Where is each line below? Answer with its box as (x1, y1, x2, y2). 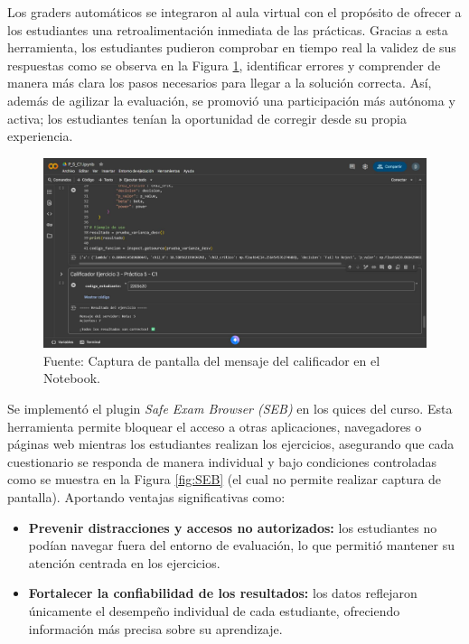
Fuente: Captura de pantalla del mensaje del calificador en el (43, 350, 380, 369)
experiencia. (7, 126, 73, 145)
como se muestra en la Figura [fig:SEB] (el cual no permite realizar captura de (7, 470, 442, 489)
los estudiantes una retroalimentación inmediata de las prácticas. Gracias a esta (7, 20, 448, 39)
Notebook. (43, 369, 101, 387)
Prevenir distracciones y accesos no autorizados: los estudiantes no (28, 518, 437, 537)
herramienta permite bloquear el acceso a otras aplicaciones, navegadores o (7, 416, 422, 435)
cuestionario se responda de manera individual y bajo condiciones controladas (7, 452, 437, 471)
